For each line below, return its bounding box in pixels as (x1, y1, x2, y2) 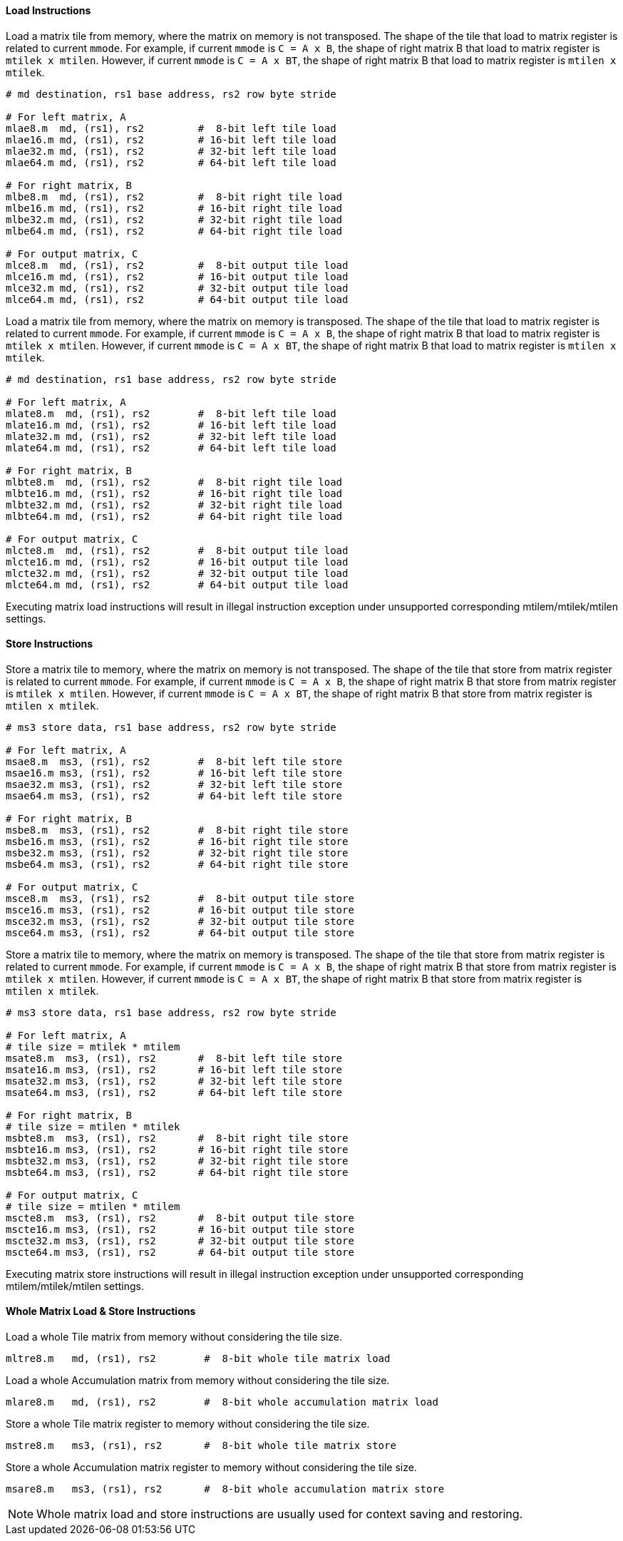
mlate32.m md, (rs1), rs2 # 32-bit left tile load (6, 430, 336, 442)
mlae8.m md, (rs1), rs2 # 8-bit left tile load (6, 122, 336, 134)
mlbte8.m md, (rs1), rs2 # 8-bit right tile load (6, 476, 343, 488)
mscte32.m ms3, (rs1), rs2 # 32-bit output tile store (6, 1234, 354, 1246)
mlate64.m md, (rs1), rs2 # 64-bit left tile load (6, 441, 336, 454)
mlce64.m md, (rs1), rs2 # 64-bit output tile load (6, 293, 349, 305)
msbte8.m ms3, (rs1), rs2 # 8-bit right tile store (6, 1132, 349, 1144)
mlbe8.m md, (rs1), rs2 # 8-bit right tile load (6, 190, 343, 203)
